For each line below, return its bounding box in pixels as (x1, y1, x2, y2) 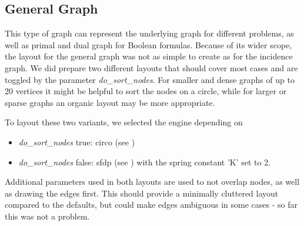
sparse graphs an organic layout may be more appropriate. (5, 96, 215, 108)
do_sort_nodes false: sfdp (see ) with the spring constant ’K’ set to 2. (18, 155, 271, 168)
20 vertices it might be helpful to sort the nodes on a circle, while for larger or (5, 85, 287, 97)
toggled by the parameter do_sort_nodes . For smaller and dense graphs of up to (5, 73, 295, 85)
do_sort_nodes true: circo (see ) (18, 135, 135, 148)
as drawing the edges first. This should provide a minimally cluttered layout (5, 187, 279, 199)
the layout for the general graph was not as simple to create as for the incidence (5, 50, 293, 62)
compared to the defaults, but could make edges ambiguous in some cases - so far (5, 198, 298, 211)
